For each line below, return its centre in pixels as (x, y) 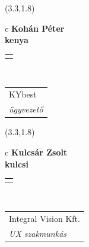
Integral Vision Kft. (44, 218)
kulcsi (17, 164)
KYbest (23, 94)
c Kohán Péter (35, 28)
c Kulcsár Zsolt (36, 152)
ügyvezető (26, 109)
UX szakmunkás (38, 233)
